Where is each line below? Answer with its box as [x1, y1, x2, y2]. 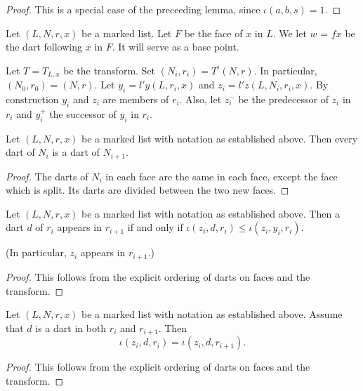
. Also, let [179, 92, 222, 107]
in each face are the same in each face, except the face [105, 168, 338, 183]
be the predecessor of [238, 92, 329, 107]
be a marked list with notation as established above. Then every [81, 131, 358, 145]
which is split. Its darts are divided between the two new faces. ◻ [6, 183, 289, 197]
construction [6, 92, 59, 107]
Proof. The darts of [6, 168, 88, 183]
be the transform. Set [63, 62, 156, 77]
